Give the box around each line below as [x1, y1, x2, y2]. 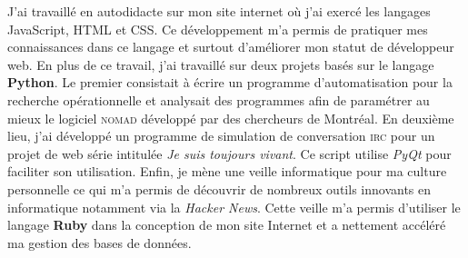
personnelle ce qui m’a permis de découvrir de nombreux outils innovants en [7, 179, 432, 198]
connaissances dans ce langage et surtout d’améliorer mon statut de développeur [7, 37, 454, 56]
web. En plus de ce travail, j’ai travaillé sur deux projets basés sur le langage [7, 55, 434, 74]
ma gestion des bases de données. [7, 233, 192, 252]
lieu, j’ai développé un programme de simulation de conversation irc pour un [7, 126, 435, 145]
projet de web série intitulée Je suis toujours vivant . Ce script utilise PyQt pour [7, 144, 452, 163]
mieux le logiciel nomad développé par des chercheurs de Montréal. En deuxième [7, 108, 454, 127]
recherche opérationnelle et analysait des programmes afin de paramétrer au [7, 90, 430, 109]
